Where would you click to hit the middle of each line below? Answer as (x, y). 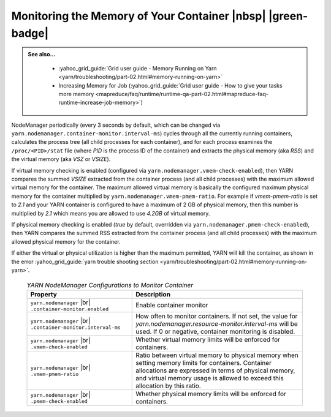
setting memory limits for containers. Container (204, 363)
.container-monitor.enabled (70, 309)
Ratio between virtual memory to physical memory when (217, 355)
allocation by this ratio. (169, 386)
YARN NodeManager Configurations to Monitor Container (110, 285)
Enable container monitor (172, 305)
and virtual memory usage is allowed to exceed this (210, 378)
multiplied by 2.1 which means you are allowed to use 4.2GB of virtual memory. (111, 213)
